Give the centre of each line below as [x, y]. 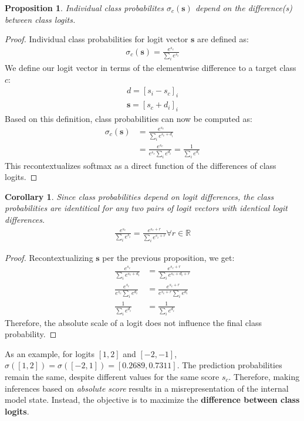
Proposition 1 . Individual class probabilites [84, 8]
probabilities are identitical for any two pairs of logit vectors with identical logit [146, 208]
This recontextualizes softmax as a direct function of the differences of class [141, 165]
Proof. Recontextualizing [49, 257]
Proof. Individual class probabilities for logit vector [97, 39]
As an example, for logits [50, 353]
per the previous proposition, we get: [168, 257]
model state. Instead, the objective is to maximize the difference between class [152, 400]
